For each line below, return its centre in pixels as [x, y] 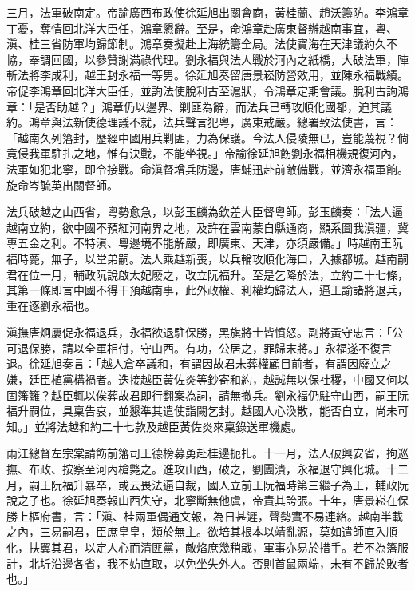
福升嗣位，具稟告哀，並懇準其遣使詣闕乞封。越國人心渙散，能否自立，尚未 [202, 411]
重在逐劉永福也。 [51, 305]
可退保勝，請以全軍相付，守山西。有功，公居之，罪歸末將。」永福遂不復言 [199, 347]
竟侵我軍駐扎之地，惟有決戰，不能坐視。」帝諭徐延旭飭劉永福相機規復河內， [205, 153]
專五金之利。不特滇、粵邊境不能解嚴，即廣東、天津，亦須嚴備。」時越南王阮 [205, 243]
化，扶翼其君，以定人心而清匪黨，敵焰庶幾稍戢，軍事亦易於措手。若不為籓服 [207, 547]
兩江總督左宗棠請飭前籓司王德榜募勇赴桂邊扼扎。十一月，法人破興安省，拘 [202, 453]
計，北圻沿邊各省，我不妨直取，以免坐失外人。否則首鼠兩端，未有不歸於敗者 [207, 563]
